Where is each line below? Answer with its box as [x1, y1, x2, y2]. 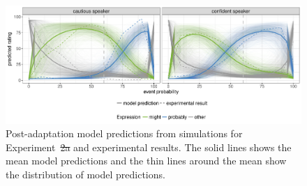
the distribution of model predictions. [6, 166, 165, 181]
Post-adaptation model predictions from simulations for [6, 126, 243, 141]
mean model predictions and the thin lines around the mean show [6, 153, 287, 168]
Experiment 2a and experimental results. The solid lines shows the [6, 139, 292, 154]
